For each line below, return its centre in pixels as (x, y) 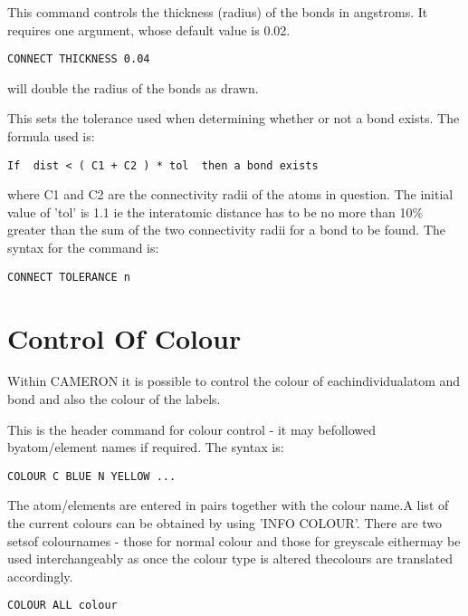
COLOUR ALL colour (62, 606)
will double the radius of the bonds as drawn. (133, 87)
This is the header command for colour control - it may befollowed (192, 429)
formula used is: (51, 136)
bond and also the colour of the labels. (114, 399)
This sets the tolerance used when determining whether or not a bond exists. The (234, 118)
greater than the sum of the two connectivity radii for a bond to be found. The (227, 230)
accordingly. (40, 576)
